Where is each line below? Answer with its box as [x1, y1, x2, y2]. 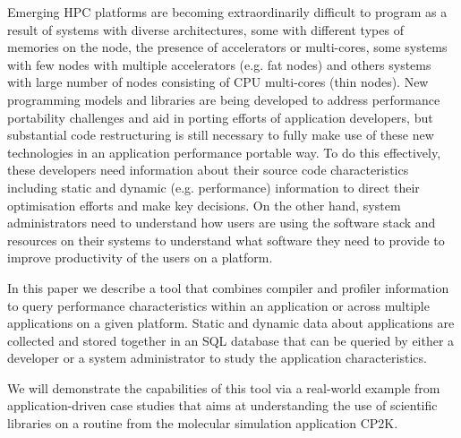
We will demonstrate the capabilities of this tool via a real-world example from [7, 378, 440, 397]
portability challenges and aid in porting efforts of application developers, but [7, 107, 433, 126]
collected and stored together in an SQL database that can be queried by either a [7, 331, 455, 349]
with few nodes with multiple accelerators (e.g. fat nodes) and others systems [7, 55, 431, 73]
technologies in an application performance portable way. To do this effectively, [7, 142, 441, 161]
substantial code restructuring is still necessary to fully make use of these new [7, 125, 434, 144]
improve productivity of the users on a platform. [7, 248, 273, 267]
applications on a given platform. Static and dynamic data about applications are [7, 313, 455, 332]
